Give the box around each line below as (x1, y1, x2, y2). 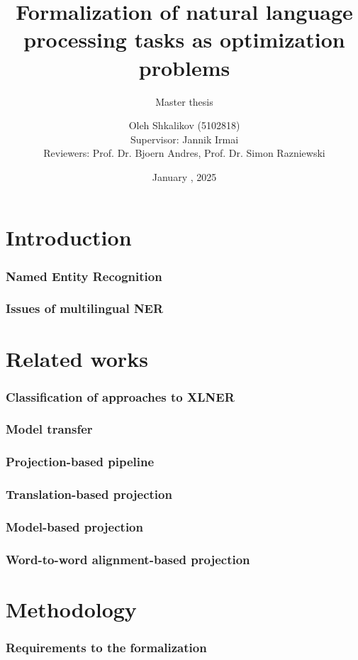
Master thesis (155, 94, 213, 109)
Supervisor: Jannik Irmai (130, 131, 239, 146)
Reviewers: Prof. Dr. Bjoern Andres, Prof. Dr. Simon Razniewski (43, 145, 325, 160)
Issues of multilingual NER (6, 299, 164, 317)
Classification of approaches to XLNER (6, 387, 235, 405)
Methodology (6, 594, 137, 623)
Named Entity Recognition (6, 267, 162, 285)
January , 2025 (152, 169, 217, 184)
